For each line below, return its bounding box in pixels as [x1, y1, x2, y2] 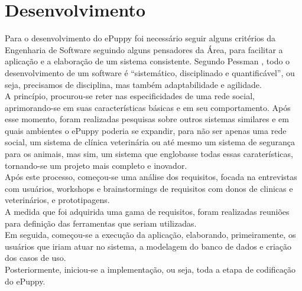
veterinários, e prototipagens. [5, 194, 110, 206]
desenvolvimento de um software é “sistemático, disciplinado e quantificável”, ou [5, 66, 295, 79]
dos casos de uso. [5, 251, 66, 264]
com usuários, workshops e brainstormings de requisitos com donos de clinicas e [5, 182, 293, 194]
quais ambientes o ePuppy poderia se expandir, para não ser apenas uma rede [5, 124, 287, 136]
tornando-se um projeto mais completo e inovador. [5, 159, 187, 171]
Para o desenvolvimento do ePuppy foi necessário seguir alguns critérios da [5, 32, 275, 44]
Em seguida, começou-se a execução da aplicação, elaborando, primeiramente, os [5, 228, 296, 241]
